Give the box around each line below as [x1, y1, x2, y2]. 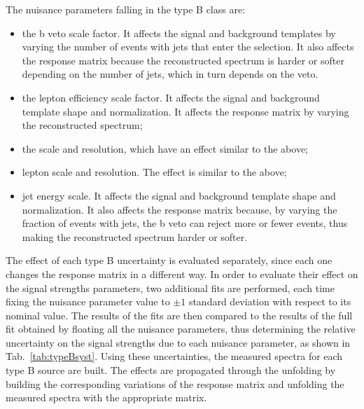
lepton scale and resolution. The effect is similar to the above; [22, 165, 287, 179]
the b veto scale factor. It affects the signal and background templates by [22, 25, 336, 40]
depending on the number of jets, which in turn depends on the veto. [22, 67, 318, 81]
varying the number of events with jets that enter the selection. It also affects [22, 39, 354, 54]
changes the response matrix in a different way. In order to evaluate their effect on [6, 266, 358, 281]
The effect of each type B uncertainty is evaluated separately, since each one [6, 253, 332, 268]
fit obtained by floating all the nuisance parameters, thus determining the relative [6, 321, 356, 336]
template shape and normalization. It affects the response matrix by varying [22, 104, 349, 118]
